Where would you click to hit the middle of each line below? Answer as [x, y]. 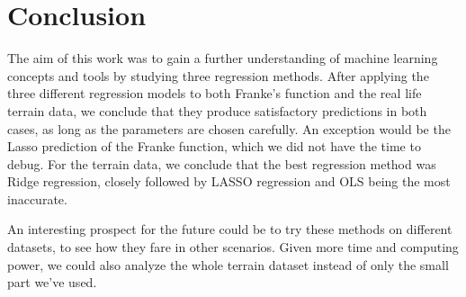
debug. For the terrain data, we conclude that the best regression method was [222, 163]
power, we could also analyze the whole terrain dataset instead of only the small [228, 264]
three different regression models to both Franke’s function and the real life [215, 93]
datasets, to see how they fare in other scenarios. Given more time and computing [233, 247]
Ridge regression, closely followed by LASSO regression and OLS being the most [229, 181]
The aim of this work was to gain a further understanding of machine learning [223, 58]
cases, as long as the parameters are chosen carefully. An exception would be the [229, 128]
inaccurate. [37, 198]
